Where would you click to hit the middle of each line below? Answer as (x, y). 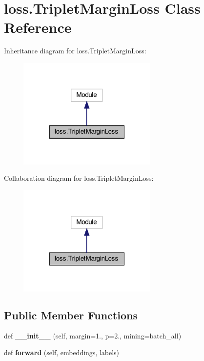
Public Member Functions (71, 315)
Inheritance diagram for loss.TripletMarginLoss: (75, 51)
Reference (38, 27)
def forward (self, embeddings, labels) (62, 352)
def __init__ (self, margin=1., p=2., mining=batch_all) (93, 336)
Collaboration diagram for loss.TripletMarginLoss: (79, 178)
